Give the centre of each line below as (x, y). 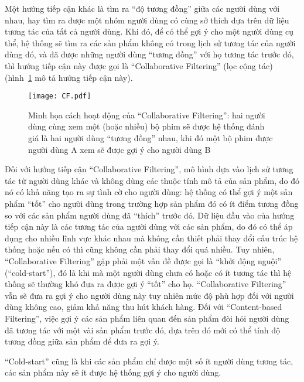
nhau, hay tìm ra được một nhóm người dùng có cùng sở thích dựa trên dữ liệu (147, 20)
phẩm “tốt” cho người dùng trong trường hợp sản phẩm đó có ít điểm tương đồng (152, 203)
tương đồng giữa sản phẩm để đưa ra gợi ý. (82, 341)
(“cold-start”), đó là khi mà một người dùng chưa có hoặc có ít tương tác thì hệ (148, 272)
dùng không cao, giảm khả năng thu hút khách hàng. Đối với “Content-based (144, 307)
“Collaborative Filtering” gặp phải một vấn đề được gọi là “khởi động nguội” (143, 260)
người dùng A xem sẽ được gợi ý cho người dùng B (119, 149)
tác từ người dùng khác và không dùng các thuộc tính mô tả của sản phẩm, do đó (152, 180)
